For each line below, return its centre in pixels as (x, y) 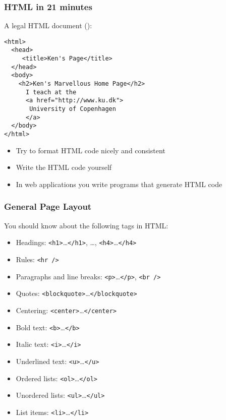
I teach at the (51, 92)
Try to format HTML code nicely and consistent (91, 150)
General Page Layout (48, 206)
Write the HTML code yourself (64, 167)
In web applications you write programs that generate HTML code (119, 184)
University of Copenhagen (73, 109)
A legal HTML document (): (48, 25)
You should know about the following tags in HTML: (86, 225)
